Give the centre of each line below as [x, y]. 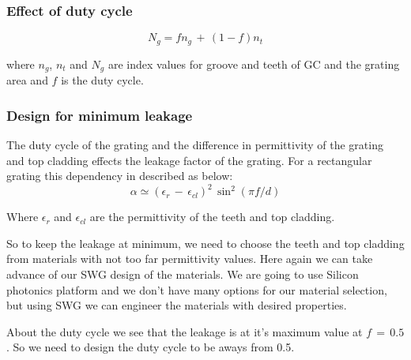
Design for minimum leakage [100, 115]
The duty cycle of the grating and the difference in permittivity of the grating [195, 144]
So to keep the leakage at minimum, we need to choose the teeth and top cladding [205, 243]
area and [27, 80]
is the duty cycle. [102, 80]
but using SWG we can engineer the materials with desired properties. [177, 305]
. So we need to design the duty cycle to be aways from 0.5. [151, 347]
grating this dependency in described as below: [120, 176]
